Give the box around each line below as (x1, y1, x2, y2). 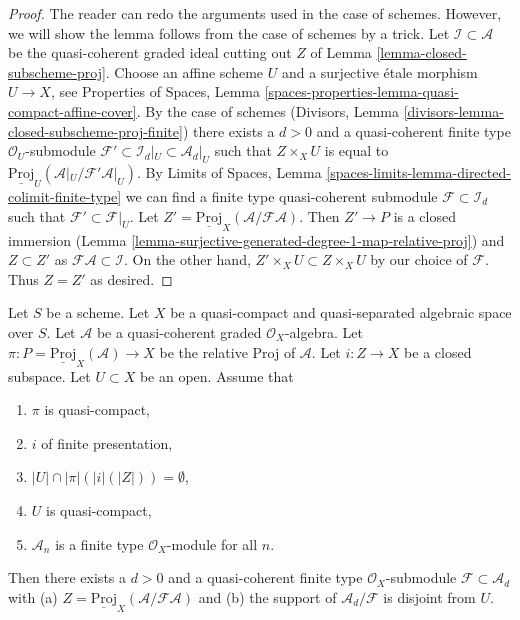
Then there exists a (8, 567, 127, 588)
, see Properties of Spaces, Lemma (50, 81, 260, 102)
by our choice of (370, 249, 468, 270)
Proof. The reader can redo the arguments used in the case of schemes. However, (8, 3, 502, 23)
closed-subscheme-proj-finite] (8, 120, 183, 141)
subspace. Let (8, 365, 91, 386)
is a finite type (55, 533, 144, 554)
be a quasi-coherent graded (96, 321, 262, 342)
